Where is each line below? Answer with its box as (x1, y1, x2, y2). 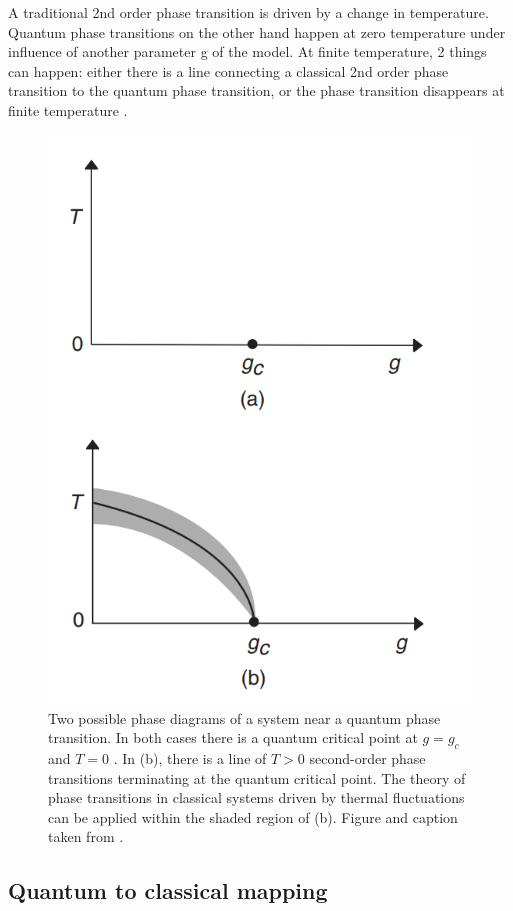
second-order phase (309, 748, 426, 768)
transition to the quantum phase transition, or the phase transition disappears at (8, 80, 505, 101)
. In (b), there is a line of (113, 748, 267, 768)
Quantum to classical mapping (8, 875, 328, 906)
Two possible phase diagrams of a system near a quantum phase (48, 707, 441, 728)
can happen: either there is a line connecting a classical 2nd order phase (8, 60, 449, 81)
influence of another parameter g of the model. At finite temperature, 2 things (8, 41, 487, 62)
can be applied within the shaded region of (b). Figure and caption (48, 806, 458, 827)
